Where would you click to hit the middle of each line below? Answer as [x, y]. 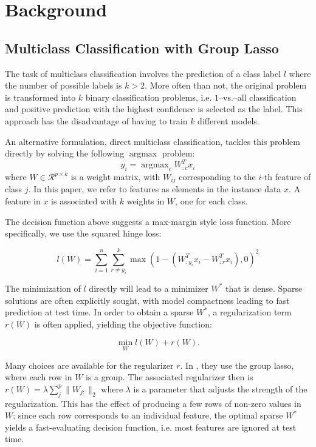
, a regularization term [249, 312]
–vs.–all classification [258, 97]
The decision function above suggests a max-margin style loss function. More [148, 221]
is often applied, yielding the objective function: [123, 324]
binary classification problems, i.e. [149, 97]
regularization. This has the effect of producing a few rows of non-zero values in [153, 403]
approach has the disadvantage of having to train [96, 120]
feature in [23, 201]
